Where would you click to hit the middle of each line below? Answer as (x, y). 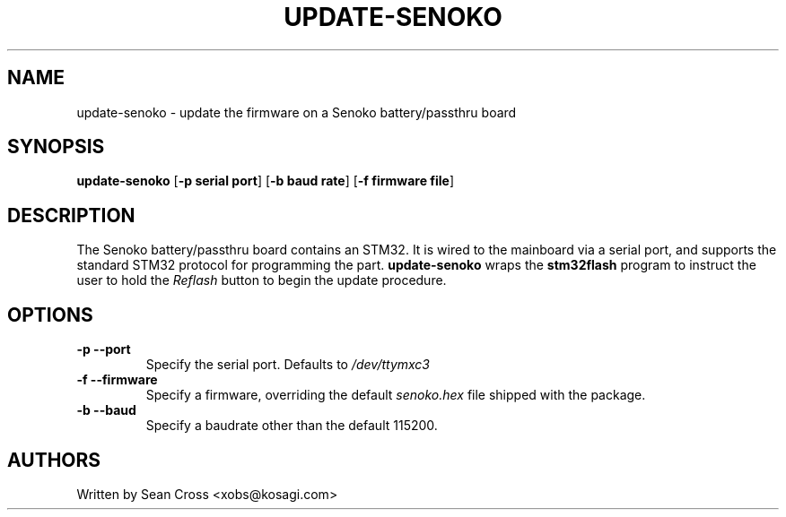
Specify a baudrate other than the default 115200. (292, 426)
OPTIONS (50, 315)
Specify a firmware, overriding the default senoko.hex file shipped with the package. (396, 395)
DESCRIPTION (71, 215)
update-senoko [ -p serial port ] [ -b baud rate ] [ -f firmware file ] (266, 181)
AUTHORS (54, 460)
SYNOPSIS (56, 147)
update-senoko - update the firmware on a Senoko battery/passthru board (297, 112)
